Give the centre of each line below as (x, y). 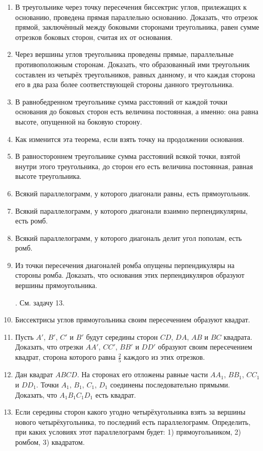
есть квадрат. (116, 394)
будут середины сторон (122, 336)
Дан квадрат (34, 374)
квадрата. (238, 336)
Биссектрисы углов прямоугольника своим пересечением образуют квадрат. (133, 320)
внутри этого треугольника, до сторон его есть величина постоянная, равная (134, 166)
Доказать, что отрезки (49, 347)
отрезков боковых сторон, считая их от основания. (94, 37)
